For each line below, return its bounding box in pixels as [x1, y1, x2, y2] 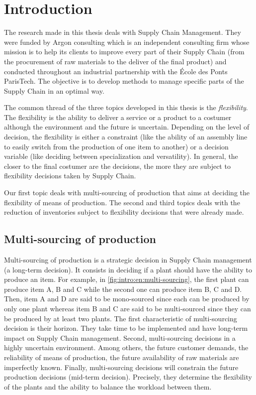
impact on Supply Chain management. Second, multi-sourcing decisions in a [4, 332, 236, 343]
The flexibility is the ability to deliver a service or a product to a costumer [4, 112, 232, 122]
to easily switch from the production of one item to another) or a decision [4, 141, 229, 151]
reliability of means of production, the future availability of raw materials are [4, 352, 239, 362]
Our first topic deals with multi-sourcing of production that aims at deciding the [4, 187, 250, 198]
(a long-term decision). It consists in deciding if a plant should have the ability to [4, 264, 252, 274]
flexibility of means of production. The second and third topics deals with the [4, 197, 240, 207]
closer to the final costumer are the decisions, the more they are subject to [4, 160, 231, 171]
